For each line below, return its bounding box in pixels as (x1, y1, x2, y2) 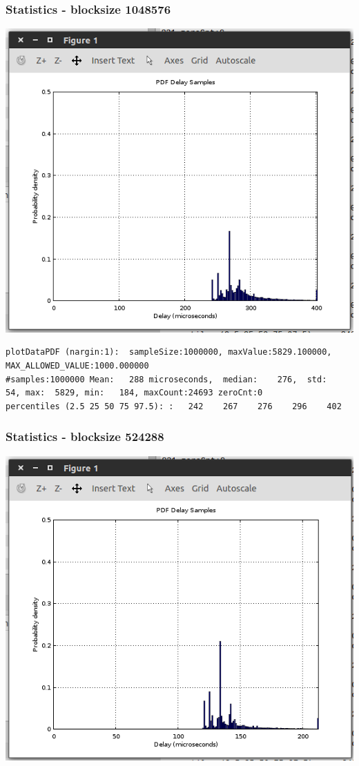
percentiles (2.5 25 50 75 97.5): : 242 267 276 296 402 (6, 401, 342, 411)
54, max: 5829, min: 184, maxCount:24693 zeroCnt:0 (6, 388, 263, 398)
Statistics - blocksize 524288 (6, 428, 164, 445)
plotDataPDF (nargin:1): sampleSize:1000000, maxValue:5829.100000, (6, 347, 332, 357)
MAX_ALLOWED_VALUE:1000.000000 (6, 360, 149, 371)
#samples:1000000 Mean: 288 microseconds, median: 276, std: (6, 374, 327, 384)
